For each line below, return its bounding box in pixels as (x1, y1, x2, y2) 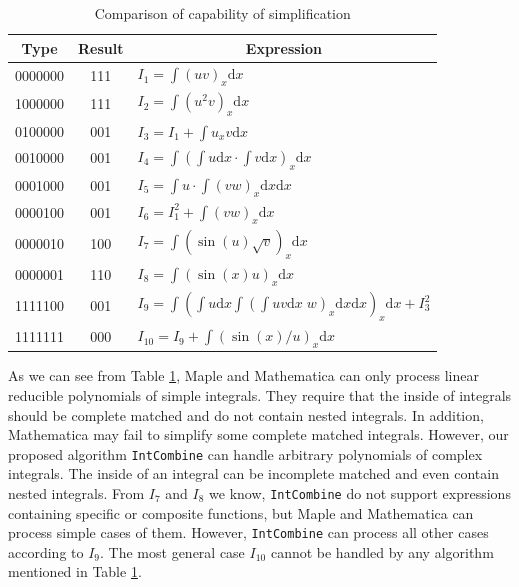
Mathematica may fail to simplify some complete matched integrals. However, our (8, 424, 509, 445)
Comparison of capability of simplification (94, 3, 351, 23)
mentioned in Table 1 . (8, 561, 142, 582)
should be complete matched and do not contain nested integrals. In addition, (8, 404, 484, 425)
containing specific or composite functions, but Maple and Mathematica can (8, 502, 474, 523)
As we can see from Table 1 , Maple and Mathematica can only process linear (8, 365, 479, 386)
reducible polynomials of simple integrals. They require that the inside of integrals (8, 384, 512, 405)
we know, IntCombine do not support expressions (209, 482, 511, 503)
